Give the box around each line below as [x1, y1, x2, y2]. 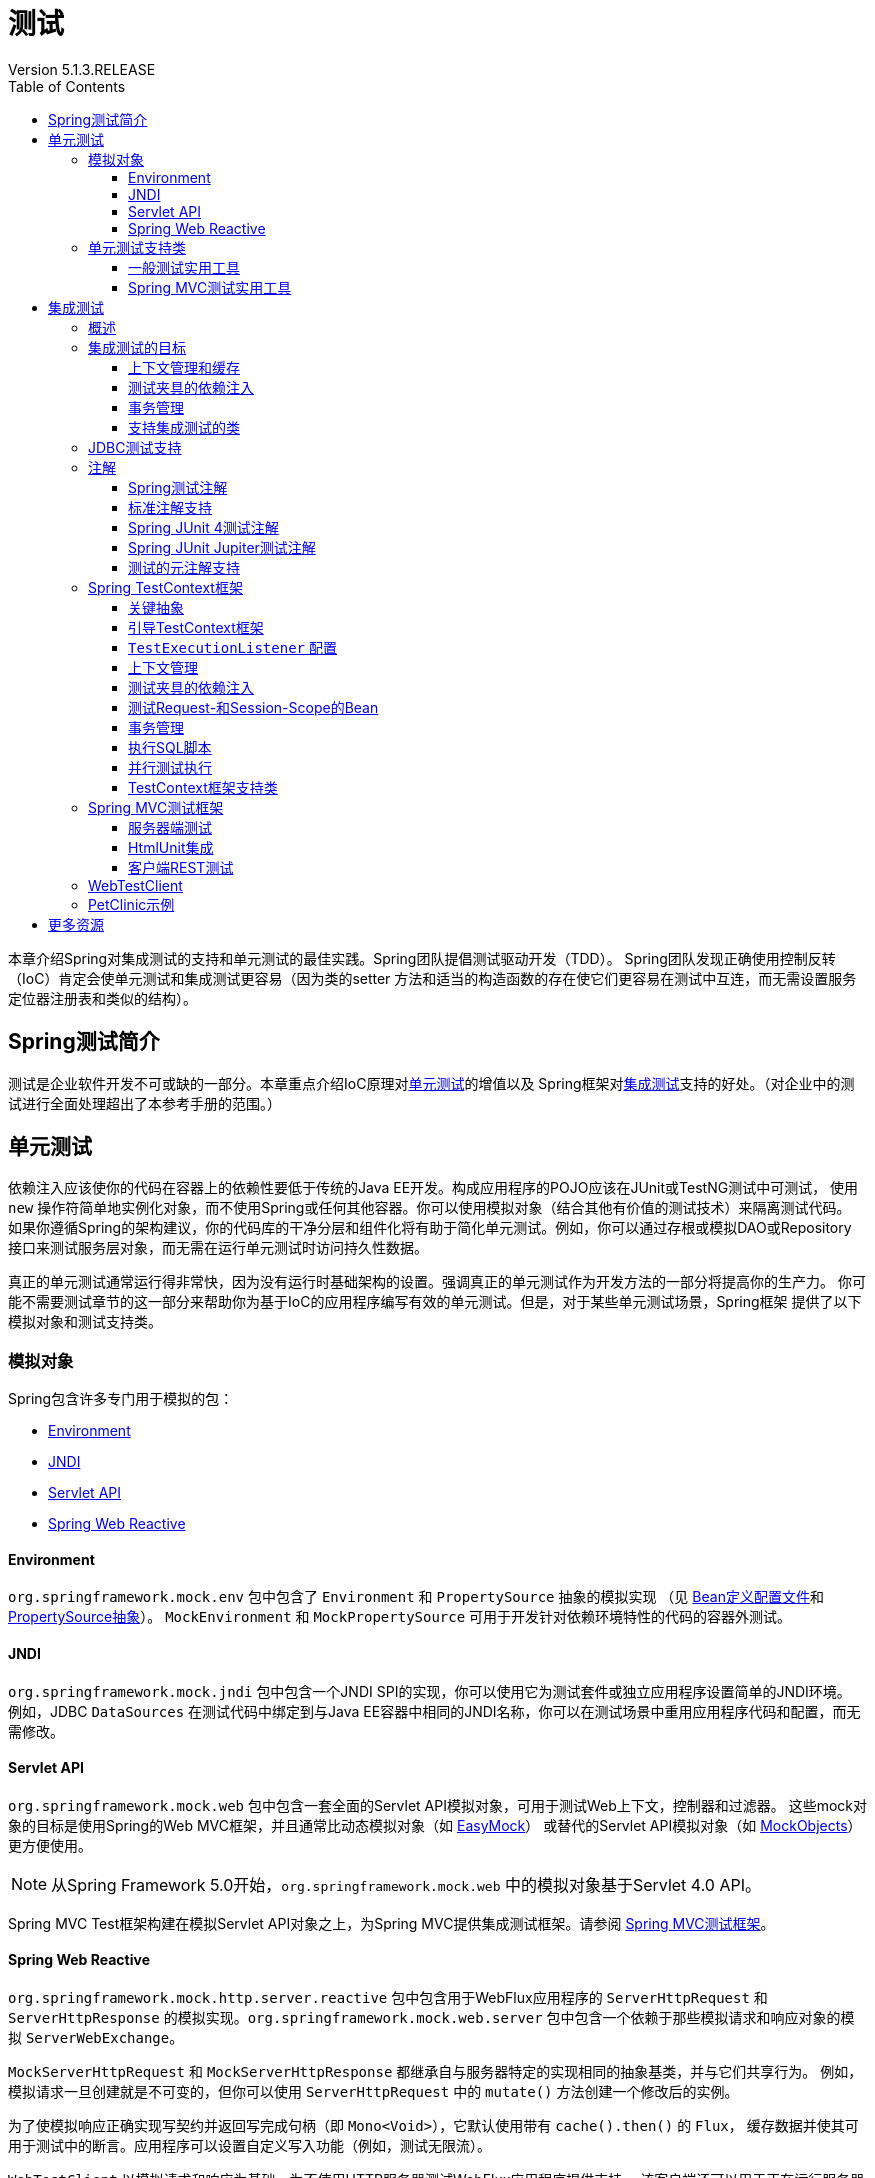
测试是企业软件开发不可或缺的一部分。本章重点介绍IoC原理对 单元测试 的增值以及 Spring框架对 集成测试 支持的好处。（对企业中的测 [8, 1074, 855, 1092]
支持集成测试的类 [128, 418, 240, 436]
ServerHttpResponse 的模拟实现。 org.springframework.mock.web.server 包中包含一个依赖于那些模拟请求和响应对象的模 [8, 2009, 855, 2027]
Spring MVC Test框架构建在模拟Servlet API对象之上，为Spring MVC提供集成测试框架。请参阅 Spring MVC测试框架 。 [8, 1914, 775, 1932]
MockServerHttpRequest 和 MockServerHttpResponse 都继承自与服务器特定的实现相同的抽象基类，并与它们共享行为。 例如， [8, 2063, 863, 2081]
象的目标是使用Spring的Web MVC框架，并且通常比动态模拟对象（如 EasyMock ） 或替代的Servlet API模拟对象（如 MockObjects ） [8, 1816, 862, 1834]
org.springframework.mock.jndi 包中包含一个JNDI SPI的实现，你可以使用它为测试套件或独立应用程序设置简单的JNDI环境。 [8, 1682, 851, 1700]
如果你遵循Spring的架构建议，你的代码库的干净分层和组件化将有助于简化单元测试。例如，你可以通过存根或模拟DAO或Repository [8, 1219, 852, 1237]
